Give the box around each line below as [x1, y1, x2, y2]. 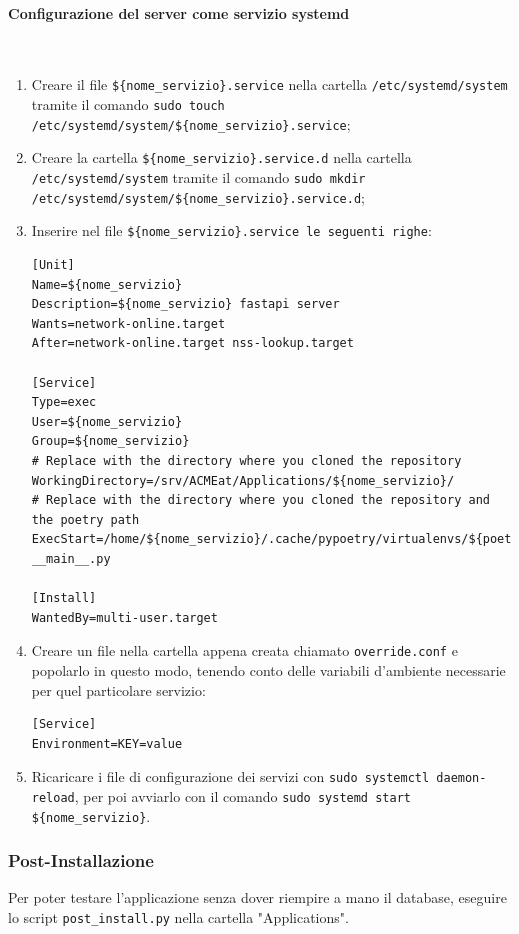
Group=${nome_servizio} [31, 434, 190, 449]
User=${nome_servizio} [31, 414, 183, 429]
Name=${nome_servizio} [31, 277, 183, 292]
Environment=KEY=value [31, 736, 183, 751]
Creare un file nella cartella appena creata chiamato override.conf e [31, 640, 458, 661]
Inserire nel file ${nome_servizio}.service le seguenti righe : [31, 220, 432, 241]
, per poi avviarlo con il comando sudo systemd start [74, 785, 411, 806]
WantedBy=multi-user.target [31, 610, 218, 625]
